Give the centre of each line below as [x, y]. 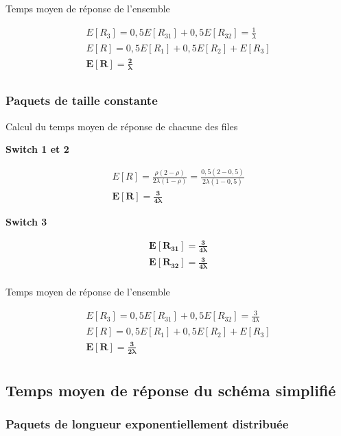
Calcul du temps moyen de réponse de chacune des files [122, 126]
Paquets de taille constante [82, 100]
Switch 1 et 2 [37, 149]
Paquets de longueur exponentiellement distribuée [147, 424]
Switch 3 [26, 221]
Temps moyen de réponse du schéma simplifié [171, 390]
